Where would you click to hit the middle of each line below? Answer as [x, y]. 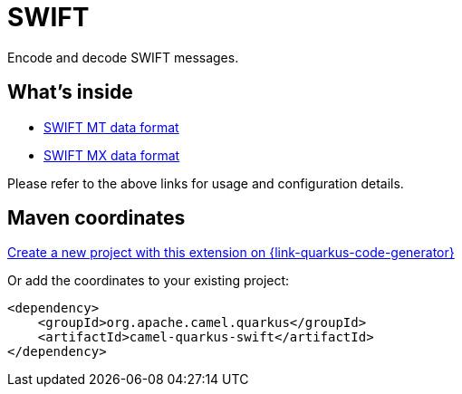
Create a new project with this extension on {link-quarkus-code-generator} [231, 253]
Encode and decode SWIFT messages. [123, 57]
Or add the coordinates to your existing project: [149, 281]
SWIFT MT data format [111, 127]
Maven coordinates [96, 218]
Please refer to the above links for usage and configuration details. [206, 183]
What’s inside [70, 92]
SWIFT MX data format [112, 155]
